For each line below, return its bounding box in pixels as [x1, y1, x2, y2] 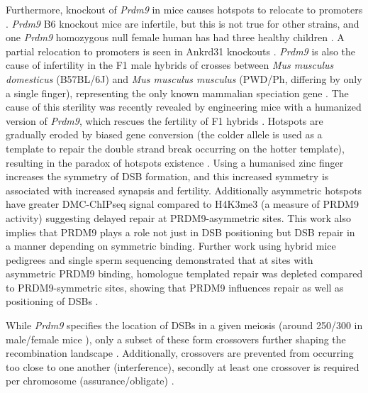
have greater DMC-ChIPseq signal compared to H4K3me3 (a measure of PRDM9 [6, 196, 359, 211]
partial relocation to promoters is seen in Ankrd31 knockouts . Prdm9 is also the [6, 43, 355, 58]
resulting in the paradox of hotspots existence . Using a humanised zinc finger [6, 155, 344, 170]
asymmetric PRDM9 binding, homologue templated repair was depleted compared [6, 266, 363, 281]
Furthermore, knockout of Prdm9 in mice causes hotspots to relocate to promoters [6, 2, 363, 16]
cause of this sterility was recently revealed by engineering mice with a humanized [6, 99, 362, 114]
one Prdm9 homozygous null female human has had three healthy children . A [6, 30, 345, 45]
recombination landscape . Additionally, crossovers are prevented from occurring [6, 345, 354, 360]
